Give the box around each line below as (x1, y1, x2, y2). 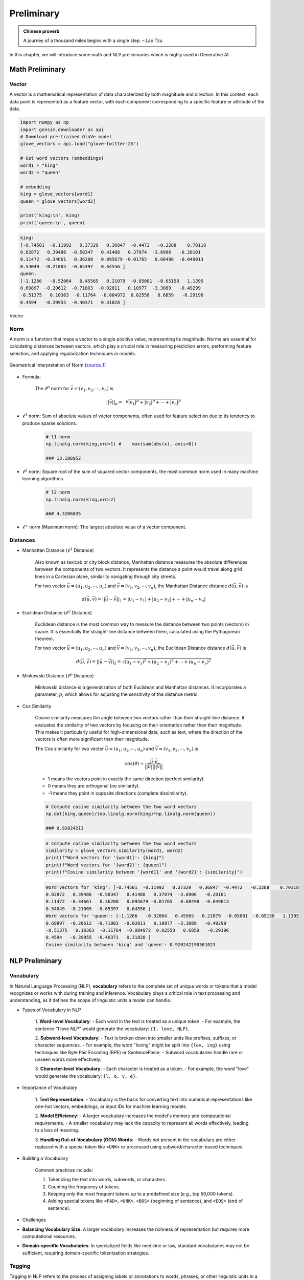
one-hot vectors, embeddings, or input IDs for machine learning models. (35, 1103, 188, 1110)
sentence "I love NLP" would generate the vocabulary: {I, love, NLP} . (35, 1026, 190, 1032)
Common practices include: (35, 1167, 93, 1173)
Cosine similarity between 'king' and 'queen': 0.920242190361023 (45, 942, 216, 947)
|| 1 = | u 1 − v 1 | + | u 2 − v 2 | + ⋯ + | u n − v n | (116, 596, 206, 603)
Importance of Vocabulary (22, 1084, 78, 1091)
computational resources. (22, 1233, 76, 1239)
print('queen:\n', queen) (20, 220, 85, 225)
